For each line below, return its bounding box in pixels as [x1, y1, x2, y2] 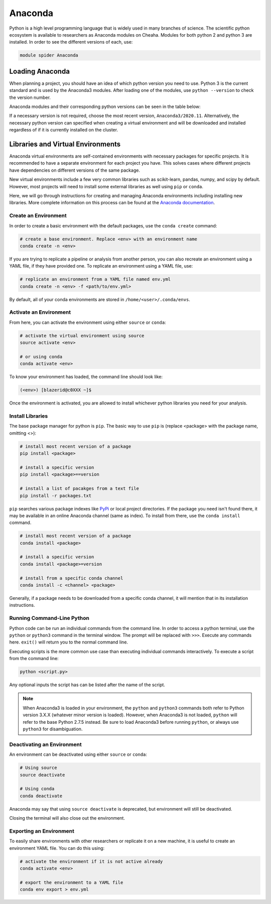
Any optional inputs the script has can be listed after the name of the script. [9, 682, 166, 688]
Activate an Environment [9, 309, 71, 316]
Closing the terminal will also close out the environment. [9, 815, 125, 821]
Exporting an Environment [9, 827, 75, 834]
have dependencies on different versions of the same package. [9, 167, 141, 173]
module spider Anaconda [20, 53, 79, 58]
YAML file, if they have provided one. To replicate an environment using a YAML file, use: [9, 263, 193, 269]
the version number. [9, 94, 51, 100]
